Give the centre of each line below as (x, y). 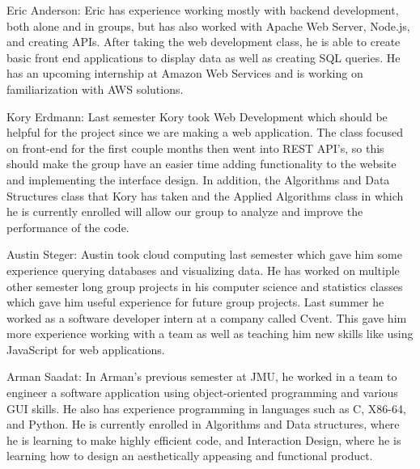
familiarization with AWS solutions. (95, 89)
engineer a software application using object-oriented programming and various (202, 393)
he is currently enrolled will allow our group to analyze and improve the (185, 211)
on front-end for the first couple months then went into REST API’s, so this (195, 148)
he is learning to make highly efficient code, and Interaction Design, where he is (204, 439)
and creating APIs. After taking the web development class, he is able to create (204, 42)
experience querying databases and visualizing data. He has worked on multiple (203, 270)
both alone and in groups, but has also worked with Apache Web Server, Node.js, (208, 25)
